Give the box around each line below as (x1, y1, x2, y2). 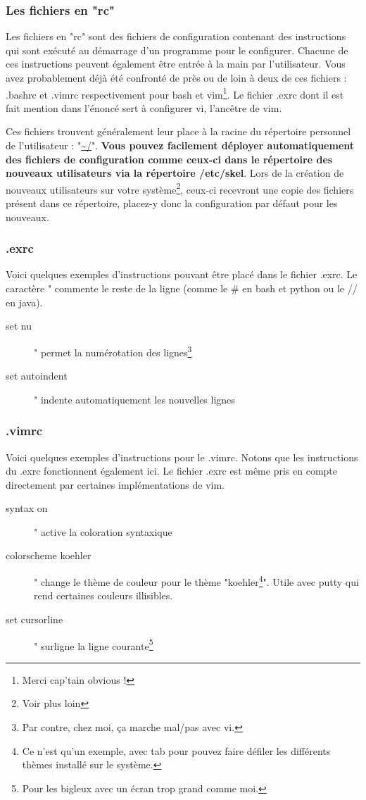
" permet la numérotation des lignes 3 (34, 342, 192, 359)
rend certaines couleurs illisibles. (34, 588, 173, 603)
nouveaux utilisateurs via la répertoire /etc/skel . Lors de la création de (6, 165, 344, 180)
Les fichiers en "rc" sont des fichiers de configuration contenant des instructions (6, 29, 346, 44)
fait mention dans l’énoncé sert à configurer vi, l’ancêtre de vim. (6, 100, 282, 115)
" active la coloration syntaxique (34, 524, 172, 539)
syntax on (6, 501, 48, 515)
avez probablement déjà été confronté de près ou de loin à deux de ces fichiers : (6, 70, 347, 85)
